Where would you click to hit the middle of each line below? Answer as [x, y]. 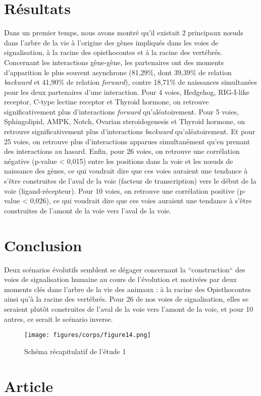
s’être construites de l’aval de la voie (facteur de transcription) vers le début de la [130, 181]
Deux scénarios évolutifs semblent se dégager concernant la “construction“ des [125, 269]
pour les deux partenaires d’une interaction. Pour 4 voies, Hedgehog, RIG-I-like [127, 92]
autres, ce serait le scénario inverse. [59, 319]
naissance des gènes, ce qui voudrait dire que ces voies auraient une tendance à [126, 171]
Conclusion [43, 245]
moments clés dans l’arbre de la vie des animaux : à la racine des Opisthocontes [127, 289]
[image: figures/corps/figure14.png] [88, 335]
